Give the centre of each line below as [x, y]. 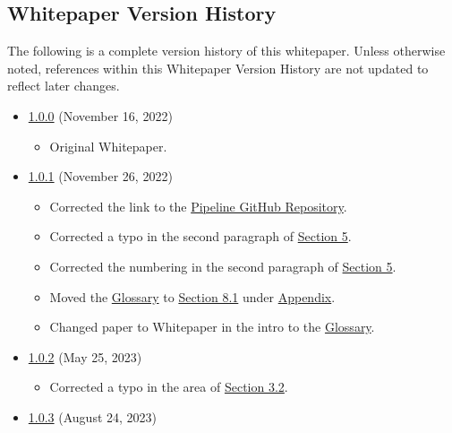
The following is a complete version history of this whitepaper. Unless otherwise [226, 51]
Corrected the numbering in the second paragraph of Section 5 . [223, 266]
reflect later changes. [64, 86]
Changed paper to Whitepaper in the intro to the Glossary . [212, 327]
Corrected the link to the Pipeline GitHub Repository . [198, 206]
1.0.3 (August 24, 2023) [93, 416]
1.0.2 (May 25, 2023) [85, 356]
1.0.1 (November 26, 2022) [100, 176]
